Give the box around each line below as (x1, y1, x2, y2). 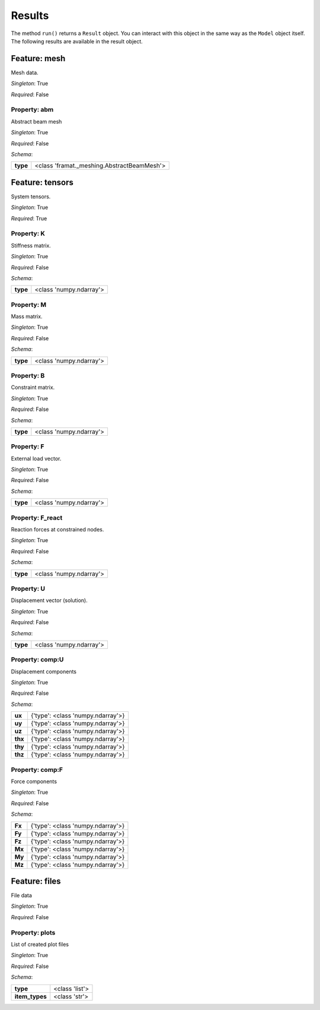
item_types (14, 992, 47, 1000)
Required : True (11, 214, 47, 222)
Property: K (11, 229, 46, 238)
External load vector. (11, 455, 62, 462)
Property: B (11, 372, 45, 380)
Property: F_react (11, 514, 63, 522)
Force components (11, 778, 57, 785)
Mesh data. (11, 69, 39, 76)
